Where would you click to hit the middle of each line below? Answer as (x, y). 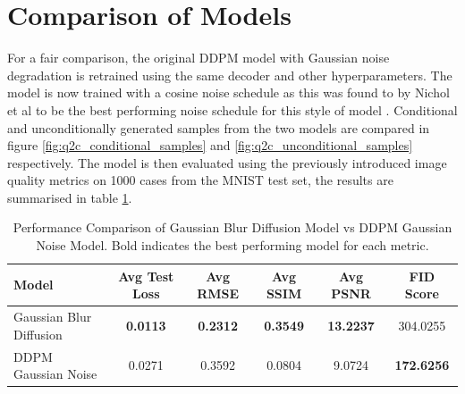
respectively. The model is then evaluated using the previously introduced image (227, 162)
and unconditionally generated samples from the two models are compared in (219, 127)
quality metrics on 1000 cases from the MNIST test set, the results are (200, 180)
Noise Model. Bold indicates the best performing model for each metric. (232, 245)
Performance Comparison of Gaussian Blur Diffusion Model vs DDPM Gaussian (232, 227)
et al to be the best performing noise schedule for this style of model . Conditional (232, 109)
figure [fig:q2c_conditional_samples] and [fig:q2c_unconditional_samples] (210, 145)
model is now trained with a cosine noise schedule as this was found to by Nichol (228, 92)
